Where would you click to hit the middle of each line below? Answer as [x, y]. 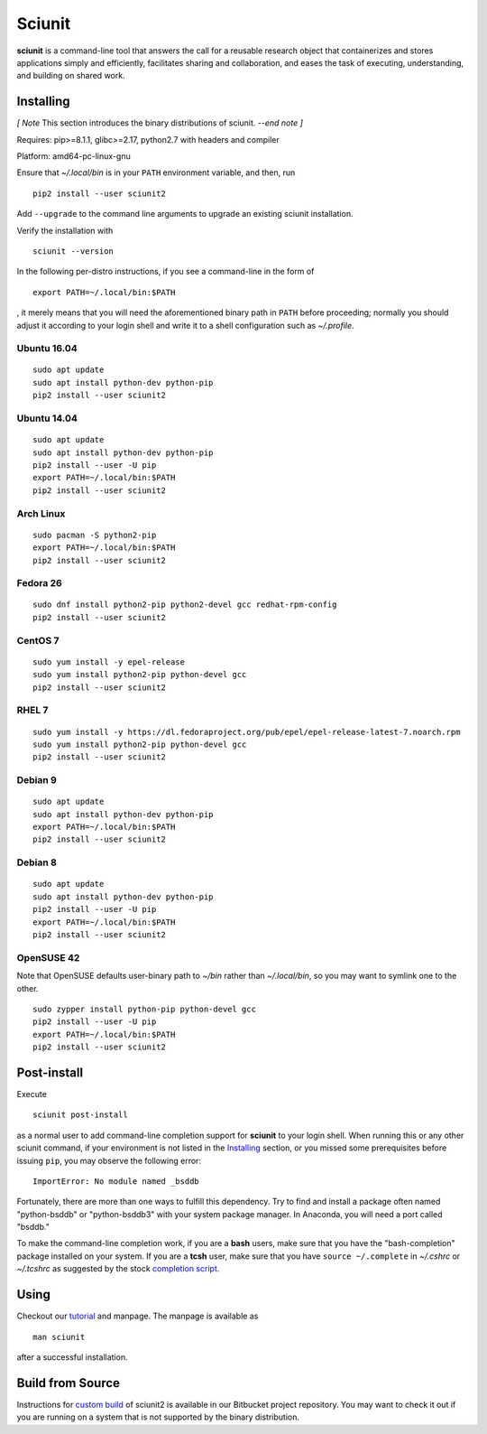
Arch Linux [41, 513]
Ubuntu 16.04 [47, 349]
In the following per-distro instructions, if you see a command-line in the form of [165, 272]
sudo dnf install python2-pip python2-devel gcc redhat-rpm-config [185, 605]
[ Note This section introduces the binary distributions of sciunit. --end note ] [160, 123]
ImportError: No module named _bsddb [116, 1181]
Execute [32, 1094]
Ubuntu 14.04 [47, 418]
